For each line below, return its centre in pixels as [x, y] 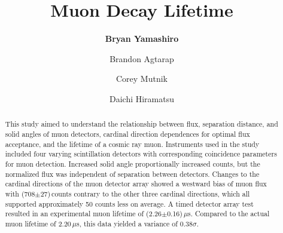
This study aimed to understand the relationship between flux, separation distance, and [141, 124]
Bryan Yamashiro [142, 39]
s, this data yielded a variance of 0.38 [134, 223]
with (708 [20, 193]
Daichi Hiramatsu [142, 98]
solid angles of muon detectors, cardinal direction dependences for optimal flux [127, 134]
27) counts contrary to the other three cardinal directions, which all [145, 193]
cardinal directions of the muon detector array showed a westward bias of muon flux [136, 184]
